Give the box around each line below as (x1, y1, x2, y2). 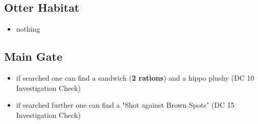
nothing (16, 23, 40, 34)
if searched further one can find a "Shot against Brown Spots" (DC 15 (16, 100, 234, 110)
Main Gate (4, 48, 63, 64)
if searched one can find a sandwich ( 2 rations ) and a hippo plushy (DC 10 (16, 72, 254, 83)
